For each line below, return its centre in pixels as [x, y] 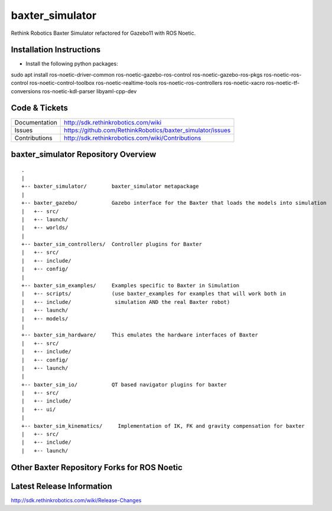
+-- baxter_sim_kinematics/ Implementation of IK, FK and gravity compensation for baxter [163, 426]
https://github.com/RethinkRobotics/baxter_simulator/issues [147, 130]
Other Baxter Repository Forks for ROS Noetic [97, 467]
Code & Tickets [39, 108]
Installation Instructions [56, 50]
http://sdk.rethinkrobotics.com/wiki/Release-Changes [76, 500]
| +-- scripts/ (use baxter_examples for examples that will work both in [154, 294]
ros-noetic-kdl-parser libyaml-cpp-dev [89, 91]
